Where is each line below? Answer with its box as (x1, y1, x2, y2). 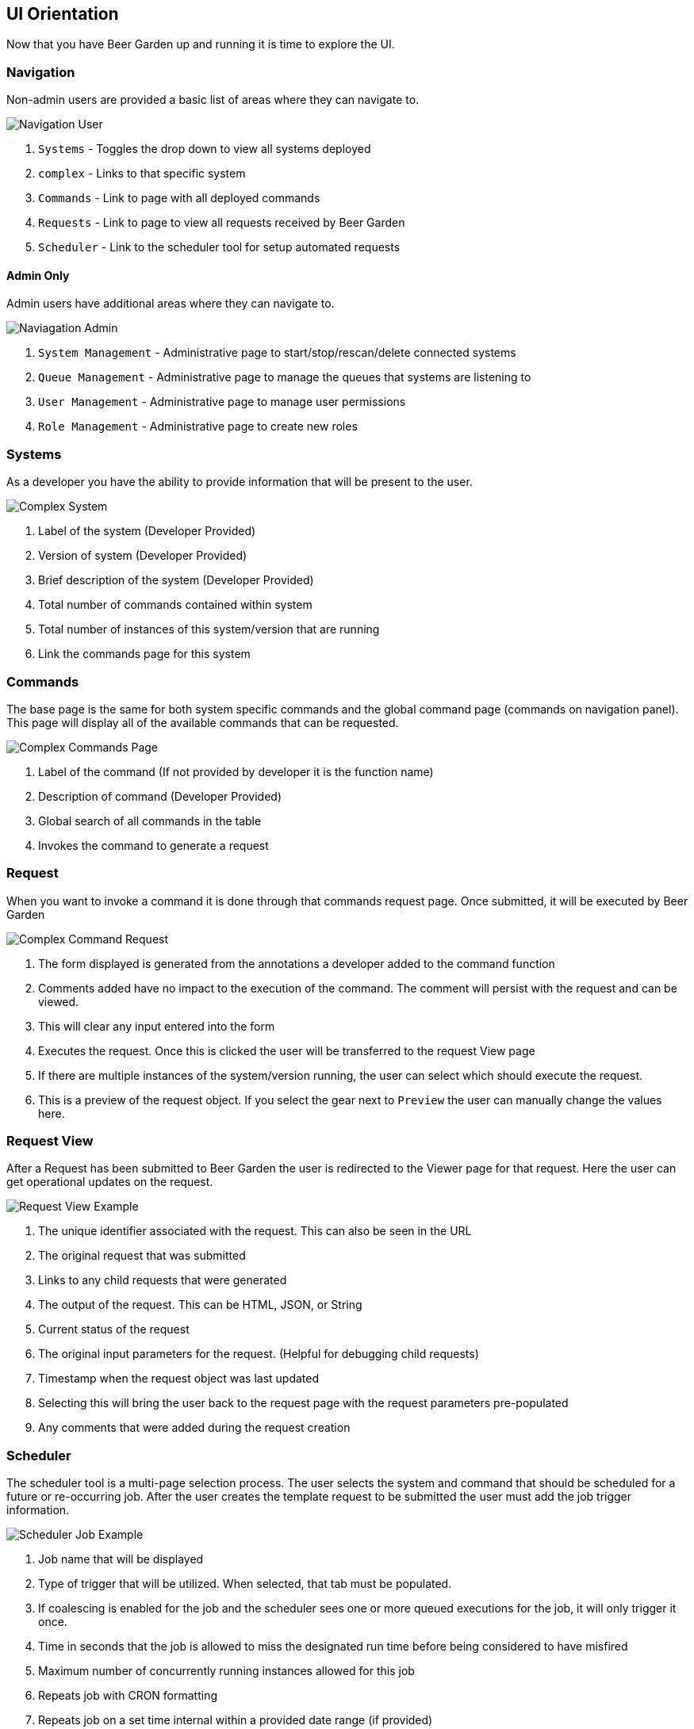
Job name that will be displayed (38, 1552, 204, 1566)
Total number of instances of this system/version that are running (38, 622, 380, 637)
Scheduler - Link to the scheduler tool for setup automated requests (38, 240, 401, 254)
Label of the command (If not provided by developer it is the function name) (38, 764, 434, 778)
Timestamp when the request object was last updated (38, 1371, 320, 1386)
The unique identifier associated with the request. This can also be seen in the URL (38, 1224, 472, 1238)
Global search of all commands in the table (38, 813, 262, 828)
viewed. (38, 994, 79, 1008)
